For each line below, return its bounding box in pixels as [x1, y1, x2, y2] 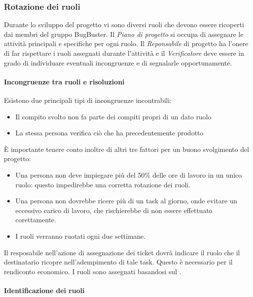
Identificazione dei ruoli [4, 285, 85, 295]
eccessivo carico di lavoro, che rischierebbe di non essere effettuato [15, 205, 213, 215]
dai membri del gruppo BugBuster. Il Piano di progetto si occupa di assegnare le [4, 29, 244, 39]
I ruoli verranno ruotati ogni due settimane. [15, 231, 146, 241]
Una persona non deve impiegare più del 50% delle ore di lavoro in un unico [15, 169, 242, 180]
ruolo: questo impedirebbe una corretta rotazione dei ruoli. [15, 179, 191, 189]
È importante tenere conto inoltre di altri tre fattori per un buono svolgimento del [4, 144, 249, 154]
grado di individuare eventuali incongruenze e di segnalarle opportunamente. [4, 57, 232, 67]
